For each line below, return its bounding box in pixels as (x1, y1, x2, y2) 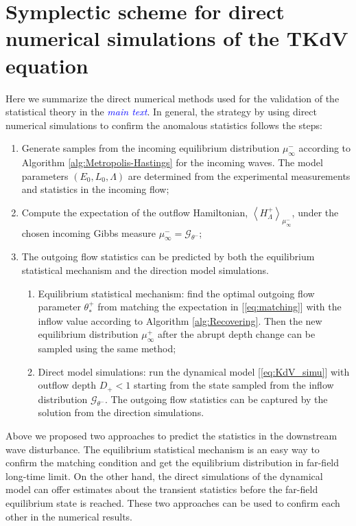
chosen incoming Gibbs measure (21, 225, 156, 240)
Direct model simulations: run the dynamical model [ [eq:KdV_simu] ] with (38, 364, 350, 378)
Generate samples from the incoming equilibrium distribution (21, 141, 280, 155)
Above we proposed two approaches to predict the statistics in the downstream (5, 428, 337, 443)
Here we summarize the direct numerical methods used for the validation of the (5, 91, 340, 105)
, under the (292, 205, 339, 219)
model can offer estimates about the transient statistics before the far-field (5, 482, 318, 496)
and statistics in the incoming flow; (21, 182, 169, 196)
